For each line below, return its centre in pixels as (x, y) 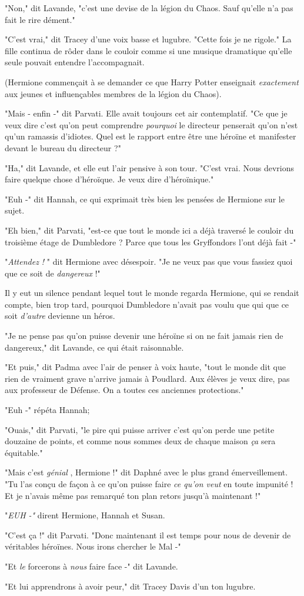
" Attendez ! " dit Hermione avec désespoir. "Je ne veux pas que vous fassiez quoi (149, 262)
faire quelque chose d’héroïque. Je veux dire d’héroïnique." (109, 179)
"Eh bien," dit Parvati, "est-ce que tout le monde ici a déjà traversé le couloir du (149, 230)
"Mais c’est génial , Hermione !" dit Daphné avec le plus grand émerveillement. (146, 472)
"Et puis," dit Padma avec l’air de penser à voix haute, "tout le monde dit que (145, 367)
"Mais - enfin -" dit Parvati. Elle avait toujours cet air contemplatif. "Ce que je (146, 113)
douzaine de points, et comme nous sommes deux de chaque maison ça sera (140, 441)
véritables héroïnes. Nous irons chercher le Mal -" (93, 546)
